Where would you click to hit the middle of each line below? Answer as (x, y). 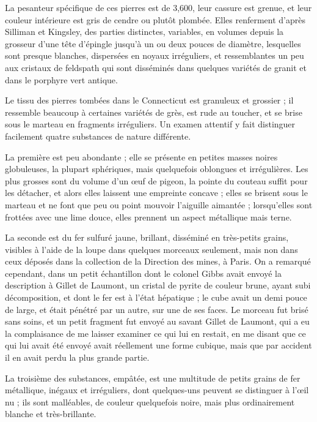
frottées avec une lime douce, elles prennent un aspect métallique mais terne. (148, 217)
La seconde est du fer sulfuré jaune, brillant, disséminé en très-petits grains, (147, 237)
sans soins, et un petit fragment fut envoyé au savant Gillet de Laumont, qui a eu (157, 321)
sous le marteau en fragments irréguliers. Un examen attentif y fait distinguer (150, 124)
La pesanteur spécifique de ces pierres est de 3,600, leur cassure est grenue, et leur (158, 7)
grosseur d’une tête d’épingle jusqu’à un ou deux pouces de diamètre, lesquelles (153, 43)
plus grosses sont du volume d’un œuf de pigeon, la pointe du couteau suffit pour (156, 180)
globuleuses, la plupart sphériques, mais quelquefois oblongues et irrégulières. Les (157, 169)
